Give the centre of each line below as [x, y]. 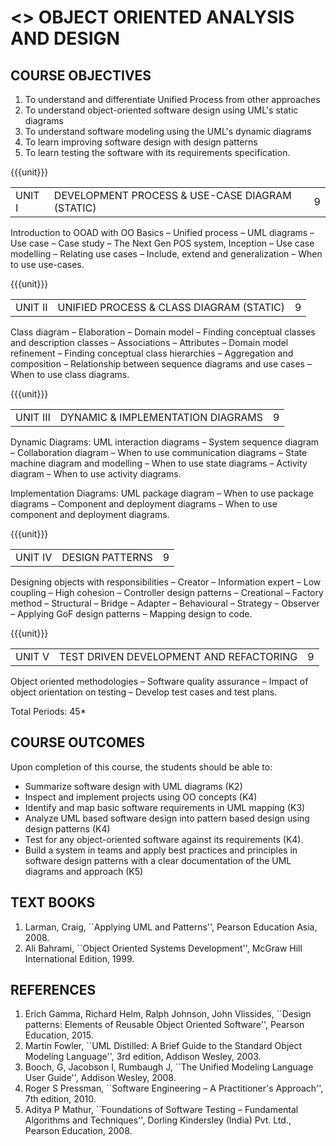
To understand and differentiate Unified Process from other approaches [172, 99]
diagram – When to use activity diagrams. [96, 474]
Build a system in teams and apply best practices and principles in [161, 850]
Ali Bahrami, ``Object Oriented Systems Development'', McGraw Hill [163, 948]
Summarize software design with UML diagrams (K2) [133, 786]
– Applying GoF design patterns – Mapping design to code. [131, 614]
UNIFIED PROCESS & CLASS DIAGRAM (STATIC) [171, 307]
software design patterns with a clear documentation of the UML [158, 860]
